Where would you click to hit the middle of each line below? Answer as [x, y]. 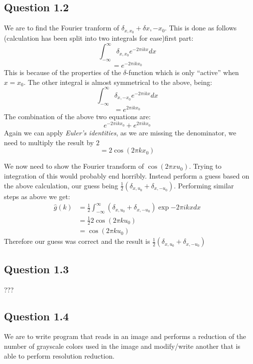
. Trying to [205, 166]
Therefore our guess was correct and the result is [77, 241]
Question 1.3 [36, 269]
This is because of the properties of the [63, 72]
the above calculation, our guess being [61, 185]
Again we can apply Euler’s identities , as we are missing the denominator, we [120, 133]
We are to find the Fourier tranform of [62, 28]
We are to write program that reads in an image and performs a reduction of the [125, 336]
